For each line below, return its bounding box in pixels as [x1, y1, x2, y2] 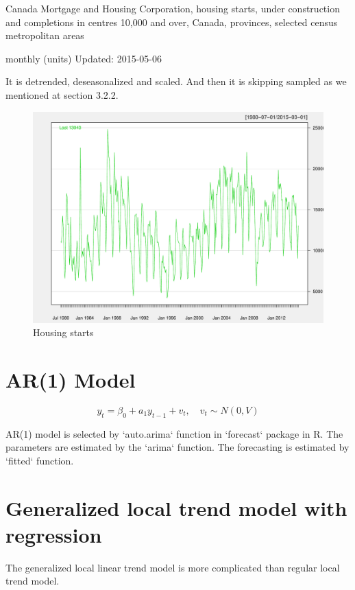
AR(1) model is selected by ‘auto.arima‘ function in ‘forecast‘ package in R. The [5, 426, 343, 440]
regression [5, 520, 102, 548]
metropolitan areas [5, 28, 84, 43]
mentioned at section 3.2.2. [5, 87, 119, 102]
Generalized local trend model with [5, 493, 347, 521]
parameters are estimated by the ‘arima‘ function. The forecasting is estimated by [5, 440, 350, 454]
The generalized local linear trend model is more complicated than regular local [5, 560, 340, 574]
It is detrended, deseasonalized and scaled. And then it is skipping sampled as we [5, 74, 347, 88]
